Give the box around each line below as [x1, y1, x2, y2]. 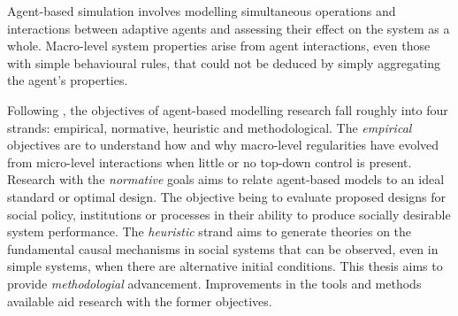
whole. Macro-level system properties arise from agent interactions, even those [7, 36, 431, 55]
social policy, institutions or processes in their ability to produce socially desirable [7, 204, 451, 223]
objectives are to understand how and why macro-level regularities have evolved [7, 135, 439, 154]
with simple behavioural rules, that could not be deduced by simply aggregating [7, 53, 440, 72]
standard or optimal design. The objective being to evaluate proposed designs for [7, 187, 447, 205]
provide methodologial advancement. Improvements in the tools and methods [7, 274, 422, 292]
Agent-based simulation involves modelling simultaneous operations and [7, 2, 396, 19]
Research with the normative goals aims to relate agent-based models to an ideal [7, 170, 445, 189]
